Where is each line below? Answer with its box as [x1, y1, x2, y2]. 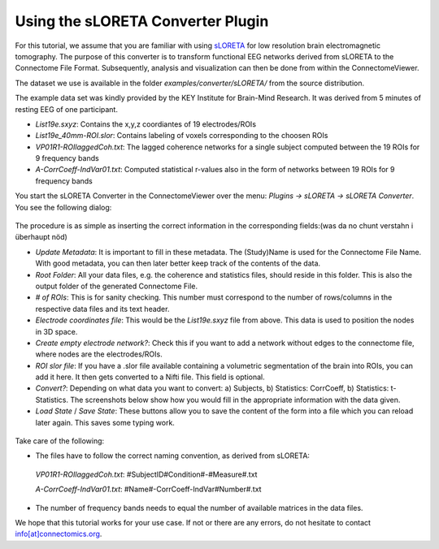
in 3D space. [35, 326, 78, 336]
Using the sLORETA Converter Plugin [15, 12, 269, 30]
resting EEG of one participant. [15, 104, 118, 114]
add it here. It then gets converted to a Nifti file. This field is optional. [35, 372, 266, 382]
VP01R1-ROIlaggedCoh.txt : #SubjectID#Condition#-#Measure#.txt [35, 469, 258, 479]
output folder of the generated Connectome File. [35, 281, 198, 291]
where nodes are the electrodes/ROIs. [35, 349, 163, 359]
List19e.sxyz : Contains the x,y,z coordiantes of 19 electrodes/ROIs [35, 119, 256, 129]
